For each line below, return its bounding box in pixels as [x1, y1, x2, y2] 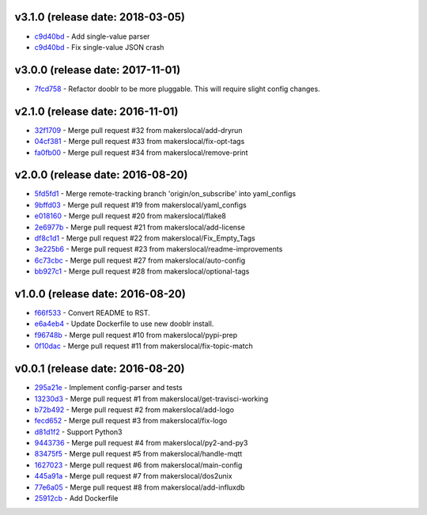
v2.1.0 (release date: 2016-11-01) [14, 104, 179, 118]
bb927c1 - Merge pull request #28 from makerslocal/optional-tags [34, 267, 250, 276]
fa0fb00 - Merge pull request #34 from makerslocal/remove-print [34, 147, 248, 157]
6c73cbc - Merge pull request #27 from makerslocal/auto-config [34, 256, 245, 265]
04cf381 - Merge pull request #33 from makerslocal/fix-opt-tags [34, 137, 245, 146]
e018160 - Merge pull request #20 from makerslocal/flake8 [34, 211, 227, 221]
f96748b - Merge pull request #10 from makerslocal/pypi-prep [34, 330, 238, 339]
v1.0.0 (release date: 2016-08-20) [14, 287, 186, 301]
